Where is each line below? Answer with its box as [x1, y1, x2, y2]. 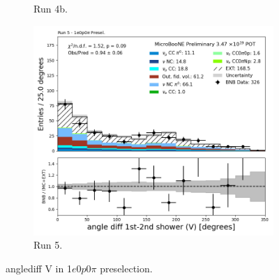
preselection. [100, 260, 153, 275]
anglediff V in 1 [6, 260, 72, 275]
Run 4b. [33, 1, 68, 15]
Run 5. [33, 238, 63, 252]
